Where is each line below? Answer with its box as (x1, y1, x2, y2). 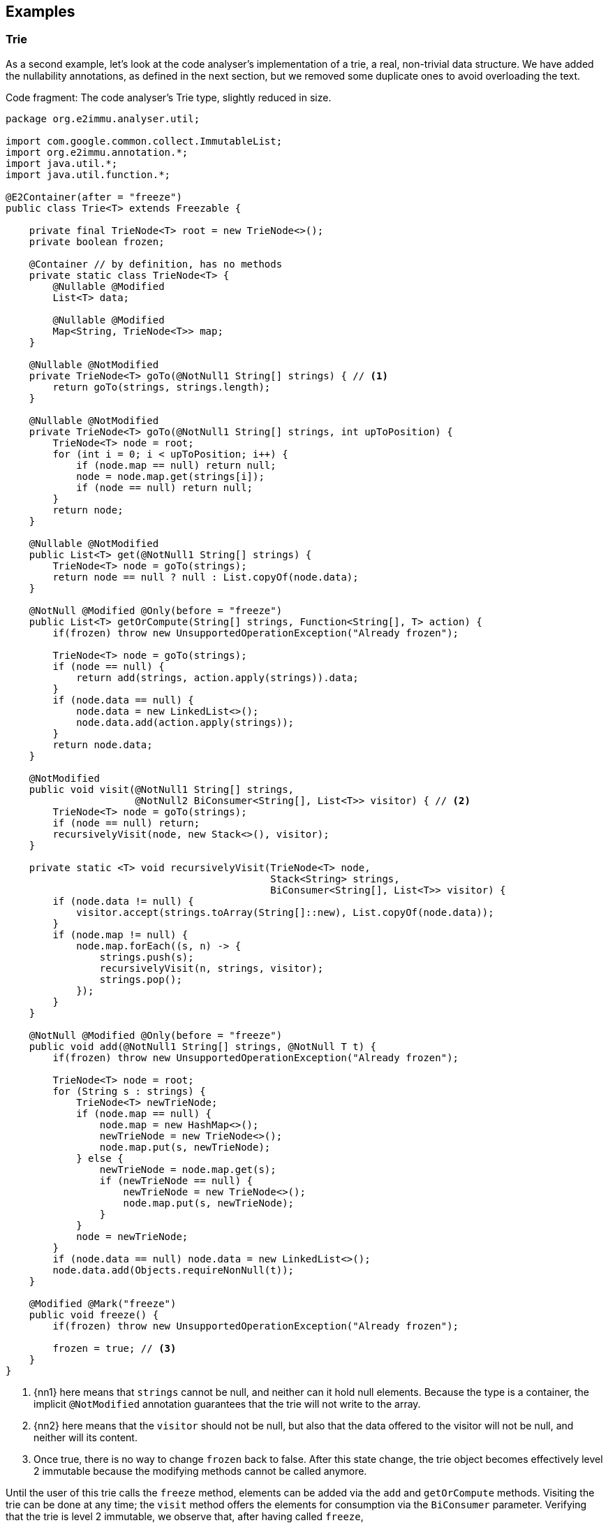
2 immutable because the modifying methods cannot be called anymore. (34, 1464, 367, 1477)
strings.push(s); (99, 951, 194, 963)
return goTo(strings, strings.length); (52, 381, 271, 393)
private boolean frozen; (29, 235, 165, 247)
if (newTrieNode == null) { (99, 1174, 253, 1186)
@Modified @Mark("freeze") (29, 1297, 177, 1309)
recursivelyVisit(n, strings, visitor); (99, 962, 324, 974)
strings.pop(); (99, 973, 182, 985)
